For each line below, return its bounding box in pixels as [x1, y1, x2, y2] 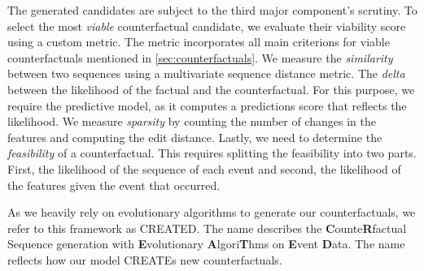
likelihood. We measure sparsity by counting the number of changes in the [7, 113, 376, 130]
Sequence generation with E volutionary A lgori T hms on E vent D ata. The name [7, 235, 405, 252]
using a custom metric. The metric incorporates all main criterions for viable [7, 33, 390, 50]
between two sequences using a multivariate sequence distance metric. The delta [7, 65, 405, 82]
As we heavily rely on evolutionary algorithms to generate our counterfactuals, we [7, 204, 416, 221]
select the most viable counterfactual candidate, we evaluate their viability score [7, 17, 406, 34]
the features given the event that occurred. [7, 176, 221, 193]
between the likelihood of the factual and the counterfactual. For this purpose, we [7, 80, 415, 97]
